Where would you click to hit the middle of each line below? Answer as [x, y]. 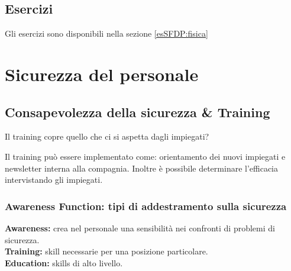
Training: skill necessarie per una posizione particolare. [106, 251]
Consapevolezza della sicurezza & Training [138, 112]
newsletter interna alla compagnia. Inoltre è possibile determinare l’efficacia [142, 168]
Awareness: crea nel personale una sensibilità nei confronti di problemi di [140, 228]
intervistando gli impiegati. [54, 180]
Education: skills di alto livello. [64, 262]
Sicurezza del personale [102, 74]
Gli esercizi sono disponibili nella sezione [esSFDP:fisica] [106, 33]
